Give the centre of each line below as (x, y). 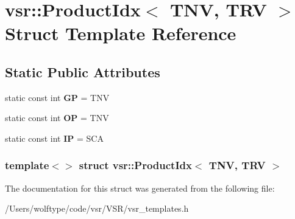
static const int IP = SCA (54, 138)
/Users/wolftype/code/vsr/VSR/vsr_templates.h (97, 208)
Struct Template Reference (121, 33)
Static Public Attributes (83, 71)
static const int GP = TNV (57, 97)
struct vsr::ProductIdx (135, 165)
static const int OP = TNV (57, 118)
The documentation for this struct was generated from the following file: (140, 188)
